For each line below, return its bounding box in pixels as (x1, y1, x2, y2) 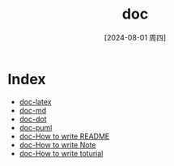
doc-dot (19, 114, 47, 124)
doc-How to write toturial (19, 148, 104, 158)
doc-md (19, 105, 47, 115)
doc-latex (19, 96, 52, 106)
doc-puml (19, 122, 53, 132)
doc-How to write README (19, 131, 110, 141)
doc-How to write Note (19, 139, 96, 150)
